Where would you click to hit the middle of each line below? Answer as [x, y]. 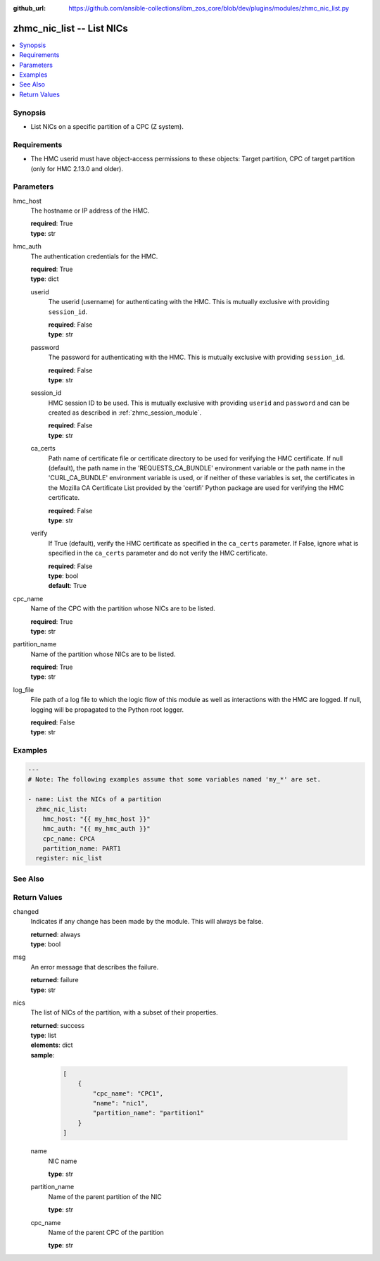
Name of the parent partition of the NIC [105, 1196]
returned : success [57, 1025]
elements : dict [52, 1045]
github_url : [29, 8]
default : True [68, 586]
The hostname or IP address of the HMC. [90, 211]
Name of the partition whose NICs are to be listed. [103, 654]
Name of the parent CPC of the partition [106, 1232]
